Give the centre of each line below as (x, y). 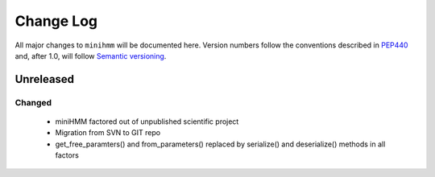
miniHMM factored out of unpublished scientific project (147, 121)
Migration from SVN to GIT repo (108, 133)
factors (67, 155)
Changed (33, 102)
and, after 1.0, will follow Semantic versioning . (91, 56)
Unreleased (45, 79)
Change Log (56, 21)
